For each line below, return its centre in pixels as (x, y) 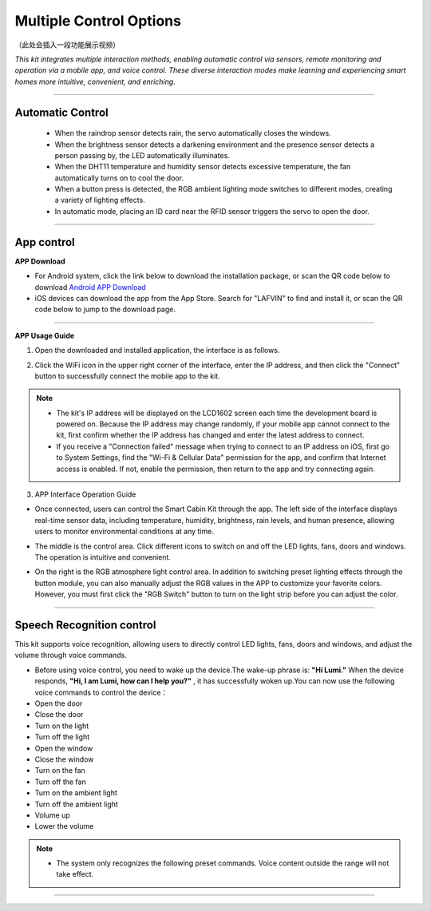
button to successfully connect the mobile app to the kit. (128, 376)
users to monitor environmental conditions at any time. (125, 532)
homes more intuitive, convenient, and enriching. (95, 81)
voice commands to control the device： (101, 692)
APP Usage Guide (45, 335)
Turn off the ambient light (77, 804)
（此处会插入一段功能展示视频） (67, 45)
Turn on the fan (60, 770)
